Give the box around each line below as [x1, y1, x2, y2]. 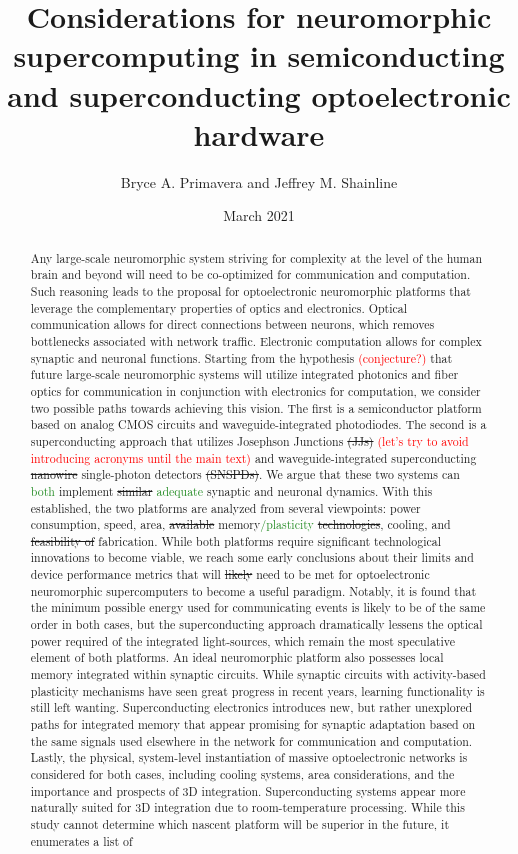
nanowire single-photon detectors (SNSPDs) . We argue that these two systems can [30, 466, 460, 483]
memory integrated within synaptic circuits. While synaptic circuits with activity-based [30, 666, 486, 683]
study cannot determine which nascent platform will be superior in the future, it [30, 815, 450, 832]
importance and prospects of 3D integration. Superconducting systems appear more [30, 782, 466, 799]
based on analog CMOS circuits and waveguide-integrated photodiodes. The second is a [30, 416, 487, 433]
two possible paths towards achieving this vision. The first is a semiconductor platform [30, 399, 482, 416]
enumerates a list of [30, 832, 133, 849]
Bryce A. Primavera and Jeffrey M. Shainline [120, 171, 398, 192]
